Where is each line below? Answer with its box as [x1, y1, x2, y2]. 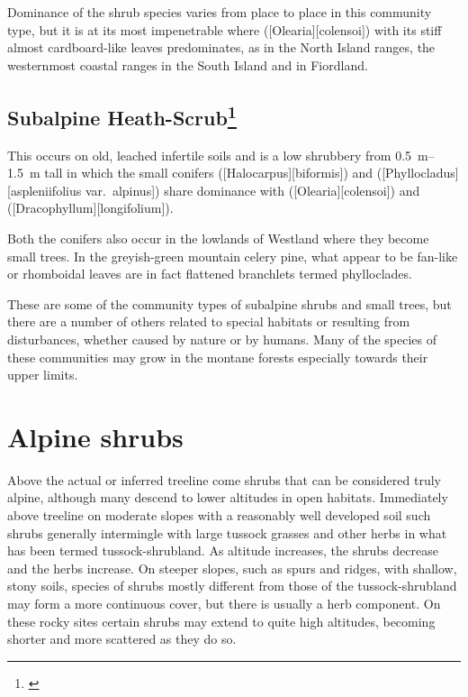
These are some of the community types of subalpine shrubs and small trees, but [7, 294, 452, 313]
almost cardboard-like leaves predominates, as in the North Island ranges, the [7, 38, 436, 57]
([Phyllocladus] [376, 163, 459, 182]
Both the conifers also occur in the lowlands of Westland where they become [7, 228, 429, 247]
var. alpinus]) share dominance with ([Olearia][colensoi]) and [85, 180, 420, 199]
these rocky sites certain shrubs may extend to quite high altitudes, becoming [7, 611, 436, 630]
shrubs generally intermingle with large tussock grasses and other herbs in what [7, 523, 447, 542]
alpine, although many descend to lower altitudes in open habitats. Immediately [7, 488, 448, 507]
